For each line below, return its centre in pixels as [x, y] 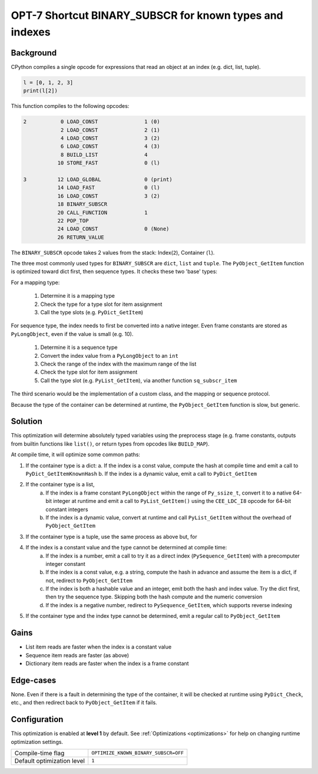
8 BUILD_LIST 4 [104, 154]
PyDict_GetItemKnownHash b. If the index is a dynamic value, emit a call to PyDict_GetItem [141, 473]
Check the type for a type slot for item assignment [101, 304]
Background [34, 53]
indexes [31, 32]
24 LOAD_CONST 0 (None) [113, 229]
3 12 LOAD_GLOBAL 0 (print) [98, 179]
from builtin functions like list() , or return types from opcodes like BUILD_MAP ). [110, 444]
